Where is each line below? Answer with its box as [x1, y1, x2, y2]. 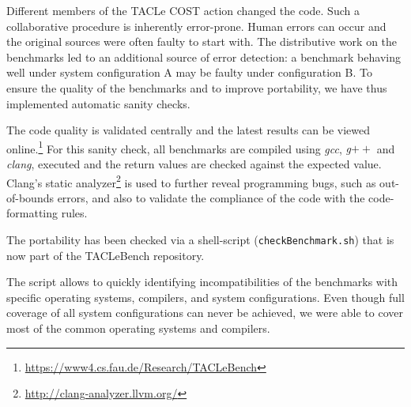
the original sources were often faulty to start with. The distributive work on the [6, 33, 398, 50]
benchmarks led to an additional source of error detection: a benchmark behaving [6, 48, 401, 65]
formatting [6, 205, 58, 221]
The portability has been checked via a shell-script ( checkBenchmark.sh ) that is [6, 232, 394, 248]
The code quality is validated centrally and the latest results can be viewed [6, 122, 371, 138]
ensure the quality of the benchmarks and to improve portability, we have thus [6, 79, 387, 96]
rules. [61, 205, 88, 221]
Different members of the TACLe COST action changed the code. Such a [6, 2, 360, 18]
